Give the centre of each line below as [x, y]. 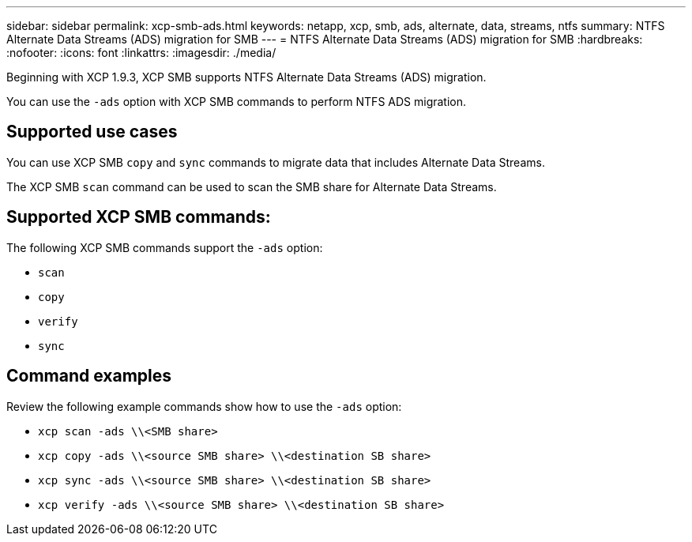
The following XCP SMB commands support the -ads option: [165, 247]
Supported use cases [92, 132]
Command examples [89, 376]
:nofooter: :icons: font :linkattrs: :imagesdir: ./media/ [141, 53]
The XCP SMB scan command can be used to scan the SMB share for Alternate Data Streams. [252, 186]
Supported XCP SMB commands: [139, 217]
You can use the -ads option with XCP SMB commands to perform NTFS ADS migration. [237, 102]
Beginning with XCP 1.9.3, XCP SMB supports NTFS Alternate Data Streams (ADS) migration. [246, 77]
